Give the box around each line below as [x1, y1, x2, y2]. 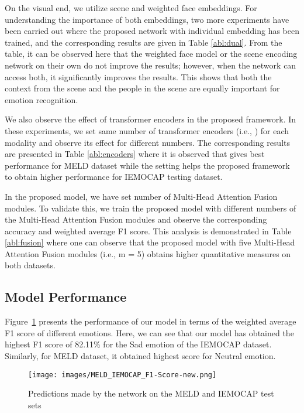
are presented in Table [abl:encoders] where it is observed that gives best [5, 148, 265, 160]
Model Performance [5, 288, 127, 306]
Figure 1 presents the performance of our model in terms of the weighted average [5, 315, 296, 327]
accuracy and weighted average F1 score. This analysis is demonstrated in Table [5, 224, 292, 237]
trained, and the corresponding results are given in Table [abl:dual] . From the [5, 36, 282, 48]
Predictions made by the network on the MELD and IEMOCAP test [28, 387, 274, 400]
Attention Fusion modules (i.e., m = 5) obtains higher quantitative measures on [5, 247, 291, 260]
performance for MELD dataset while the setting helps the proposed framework [5, 159, 290, 171]
